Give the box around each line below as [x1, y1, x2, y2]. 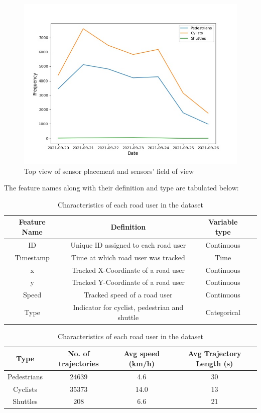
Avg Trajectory [188, 348, 241, 359]
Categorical [205, 306, 240, 317]
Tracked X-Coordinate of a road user [71, 264, 185, 275]
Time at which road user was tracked [71, 252, 185, 262]
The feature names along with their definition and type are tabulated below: [4, 182, 239, 193]
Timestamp [15, 252, 50, 262]
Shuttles [13, 396, 38, 406]
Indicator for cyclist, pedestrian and [73, 302, 184, 313]
